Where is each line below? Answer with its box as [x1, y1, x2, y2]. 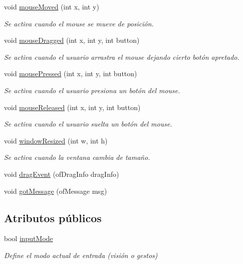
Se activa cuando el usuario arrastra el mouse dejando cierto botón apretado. [4, 51, 240, 62]
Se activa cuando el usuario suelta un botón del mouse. [4, 119, 172, 129]
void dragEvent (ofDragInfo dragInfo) [4, 168, 119, 179]
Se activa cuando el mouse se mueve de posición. [4, 18, 154, 28]
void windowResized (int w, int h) [4, 135, 108, 145]
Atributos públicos [4, 210, 102, 225]
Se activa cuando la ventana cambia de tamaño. [4, 152, 150, 162]
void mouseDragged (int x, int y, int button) [4, 35, 140, 45]
